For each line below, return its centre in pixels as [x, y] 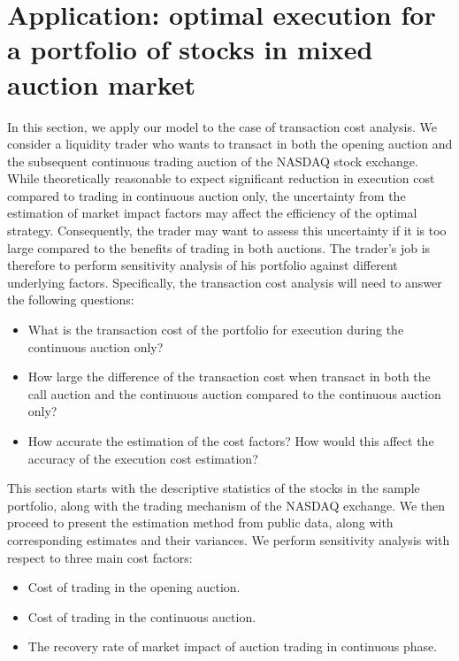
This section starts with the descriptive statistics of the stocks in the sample [214, 488]
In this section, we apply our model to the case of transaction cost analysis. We [222, 126]
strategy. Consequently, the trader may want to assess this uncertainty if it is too [227, 231]
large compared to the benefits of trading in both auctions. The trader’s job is [219, 247]
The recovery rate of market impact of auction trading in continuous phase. [233, 646]
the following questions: [71, 300]
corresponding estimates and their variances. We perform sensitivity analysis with [229, 539]
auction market [102, 84]
